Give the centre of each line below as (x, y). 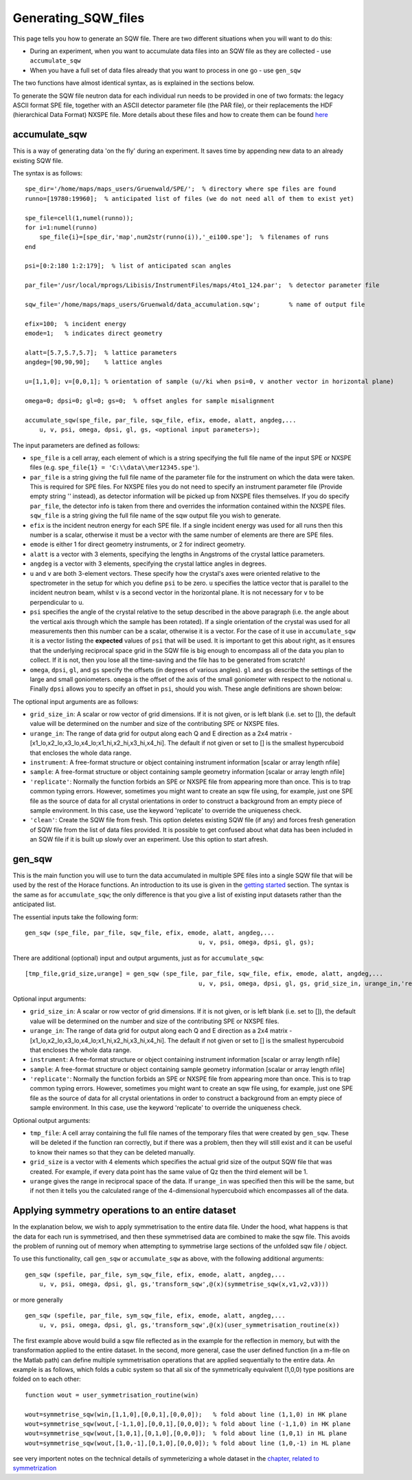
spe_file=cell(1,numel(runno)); (79, 218)
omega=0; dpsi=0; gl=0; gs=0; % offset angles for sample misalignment (150, 400)
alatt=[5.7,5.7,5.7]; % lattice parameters (101, 353)
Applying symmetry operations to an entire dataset (124, 1211)
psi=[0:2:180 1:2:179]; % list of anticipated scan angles (128, 266)
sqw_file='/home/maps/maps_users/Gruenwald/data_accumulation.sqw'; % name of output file (195, 305)
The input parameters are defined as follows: (76, 445)
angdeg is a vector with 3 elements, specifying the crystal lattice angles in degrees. (148, 564)
